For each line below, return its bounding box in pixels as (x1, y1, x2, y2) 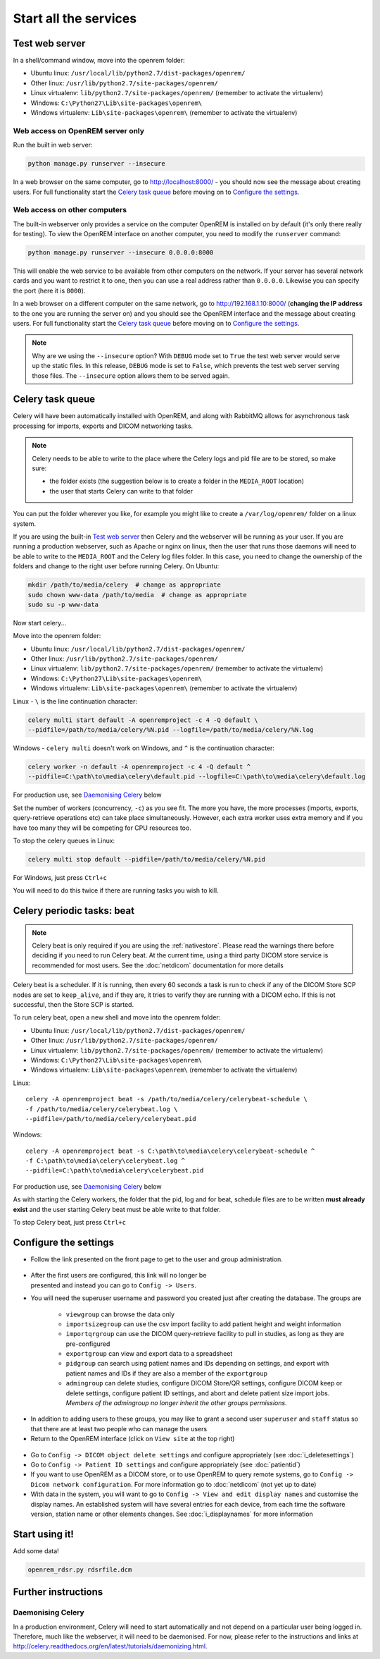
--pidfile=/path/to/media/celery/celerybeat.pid (25, 1115, 196, 1122)
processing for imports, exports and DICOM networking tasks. (13, 422, 194, 430)
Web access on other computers (13, 205, 127, 215)
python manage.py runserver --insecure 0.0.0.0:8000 (27, 249, 214, 257)
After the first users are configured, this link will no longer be (30, 1271, 207, 1280)
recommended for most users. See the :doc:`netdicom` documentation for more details (32, 961, 284, 969)
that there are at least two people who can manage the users (30, 1424, 208, 1433)
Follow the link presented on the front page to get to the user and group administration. (30, 1255, 283, 1263)
